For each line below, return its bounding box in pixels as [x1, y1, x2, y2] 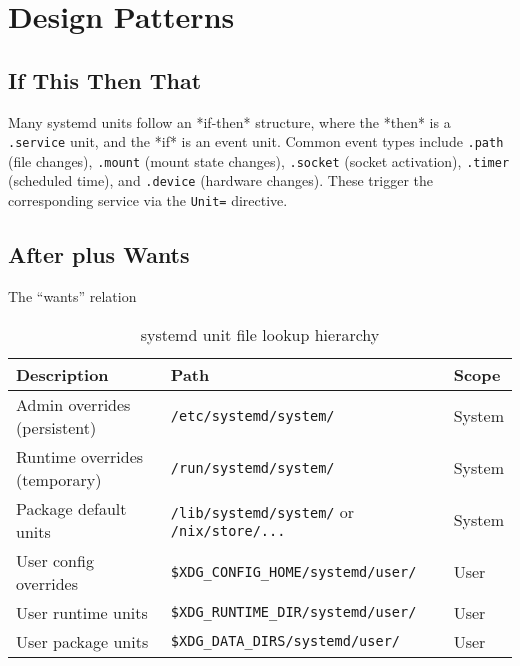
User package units [16, 629, 149, 653]
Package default [16, 496, 127, 520]
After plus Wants [8, 239, 190, 270]
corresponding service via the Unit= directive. [8, 190, 288, 211]
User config [16, 548, 94, 572]
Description [16, 362, 109, 386]
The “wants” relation [8, 286, 137, 306]
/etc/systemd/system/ [170, 407, 335, 424]
